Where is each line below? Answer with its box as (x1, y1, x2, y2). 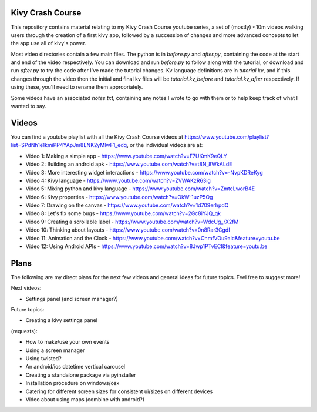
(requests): (11, 327, 38, 334)
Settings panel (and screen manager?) (25, 295, 119, 302)
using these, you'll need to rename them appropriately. (11, 83, 143, 91)
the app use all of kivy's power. (11, 40, 86, 47)
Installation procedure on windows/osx (25, 380, 120, 387)
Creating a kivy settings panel (25, 317, 98, 324)
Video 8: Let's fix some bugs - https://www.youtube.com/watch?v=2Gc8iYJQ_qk (25, 210, 221, 217)
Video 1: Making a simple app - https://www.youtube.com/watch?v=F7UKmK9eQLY (25, 152, 227, 159)
